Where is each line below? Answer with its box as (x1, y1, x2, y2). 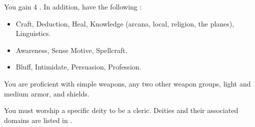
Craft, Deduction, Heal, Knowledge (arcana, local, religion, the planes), (15, 18, 234, 28)
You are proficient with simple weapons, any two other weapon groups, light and (4, 78, 251, 88)
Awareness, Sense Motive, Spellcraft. (15, 44, 127, 55)
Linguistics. (15, 28, 51, 38)
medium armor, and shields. (4, 88, 89, 98)
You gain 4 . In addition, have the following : (4, 1, 142, 11)
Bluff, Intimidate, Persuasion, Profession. (15, 61, 141, 72)
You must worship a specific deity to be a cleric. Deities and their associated (4, 105, 238, 115)
